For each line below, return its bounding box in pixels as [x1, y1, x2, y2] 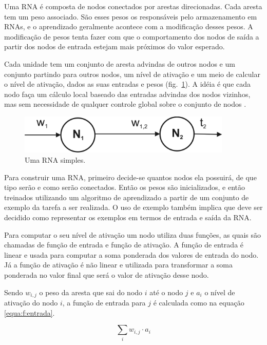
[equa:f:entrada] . [4, 307, 55, 318]
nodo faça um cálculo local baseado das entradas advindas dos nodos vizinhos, [4, 88, 251, 99]
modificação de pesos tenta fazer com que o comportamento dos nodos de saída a [4, 31, 259, 42]
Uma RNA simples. [25, 155, 86, 165]
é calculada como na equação [153, 297, 244, 308]
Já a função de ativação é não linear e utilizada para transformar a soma [4, 259, 233, 270]
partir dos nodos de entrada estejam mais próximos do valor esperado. [4, 41, 225, 52]
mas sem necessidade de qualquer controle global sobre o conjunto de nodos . [4, 99, 246, 109]
